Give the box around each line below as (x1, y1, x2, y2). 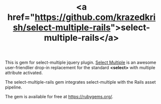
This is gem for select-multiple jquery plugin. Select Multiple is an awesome (5, 59, 157, 65)
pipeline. (5, 84, 22, 90)
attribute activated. (5, 70, 43, 76)
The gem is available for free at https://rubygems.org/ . (5, 94, 113, 100)
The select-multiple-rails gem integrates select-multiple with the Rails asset (5, 79, 156, 85)
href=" (7, 12, 35, 23)
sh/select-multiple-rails (13, 22, 111, 33)
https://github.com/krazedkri (34, 12, 156, 23)
